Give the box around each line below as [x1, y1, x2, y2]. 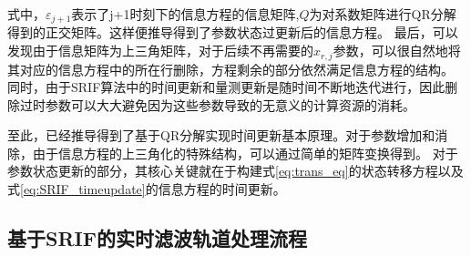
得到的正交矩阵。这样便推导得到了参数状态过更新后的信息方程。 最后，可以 [7, 23, 458, 42]
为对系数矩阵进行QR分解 [309, 5, 456, 23]
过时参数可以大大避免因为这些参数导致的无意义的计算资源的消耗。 [19, 95, 415, 114]
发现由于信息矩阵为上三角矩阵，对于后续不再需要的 [7, 41, 313, 60]
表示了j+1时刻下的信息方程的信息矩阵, [71, 5, 300, 23]
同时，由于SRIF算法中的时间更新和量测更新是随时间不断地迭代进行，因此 [7, 77, 445, 97]
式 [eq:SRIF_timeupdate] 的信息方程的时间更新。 [7, 179, 286, 199]
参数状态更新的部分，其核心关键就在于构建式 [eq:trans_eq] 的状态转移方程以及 [7, 161, 464, 180]
